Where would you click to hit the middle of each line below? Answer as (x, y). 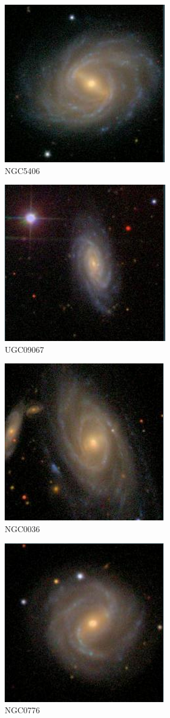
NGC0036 (22, 528)
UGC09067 (24, 349)
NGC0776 (22, 710)
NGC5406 (22, 170)
